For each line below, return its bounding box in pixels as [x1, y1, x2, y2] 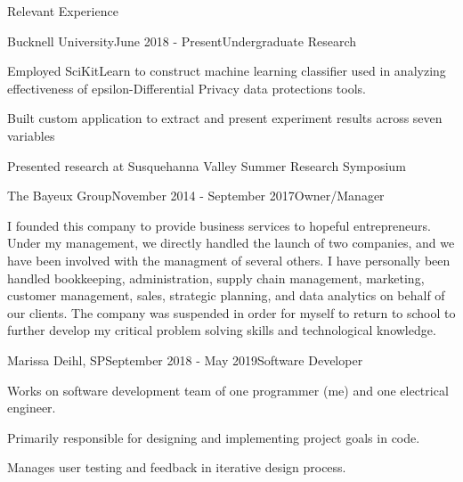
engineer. [7, 398, 56, 417]
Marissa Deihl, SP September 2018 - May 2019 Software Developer [7, 350, 363, 369]
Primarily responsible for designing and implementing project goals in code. [7, 428, 420, 446]
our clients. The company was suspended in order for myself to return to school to [7, 303, 456, 322]
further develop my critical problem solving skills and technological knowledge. [7, 321, 436, 339]
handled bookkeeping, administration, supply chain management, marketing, [7, 268, 425, 287]
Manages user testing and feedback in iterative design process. [7, 458, 346, 477]
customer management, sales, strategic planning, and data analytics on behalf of [7, 286, 445, 305]
